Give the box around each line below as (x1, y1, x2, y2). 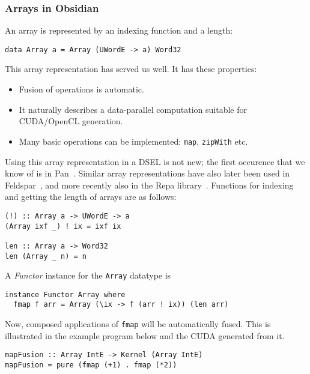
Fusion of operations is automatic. (19, 83, 144, 95)
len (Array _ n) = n (5, 252, 87, 261)
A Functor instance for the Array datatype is (5, 269, 171, 282)
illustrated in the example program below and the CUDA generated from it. (5, 329, 285, 342)
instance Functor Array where (5, 290, 126, 299)
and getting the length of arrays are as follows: (5, 190, 177, 203)
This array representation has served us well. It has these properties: (5, 62, 257, 75)
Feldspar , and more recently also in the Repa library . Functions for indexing (5, 178, 294, 191)
